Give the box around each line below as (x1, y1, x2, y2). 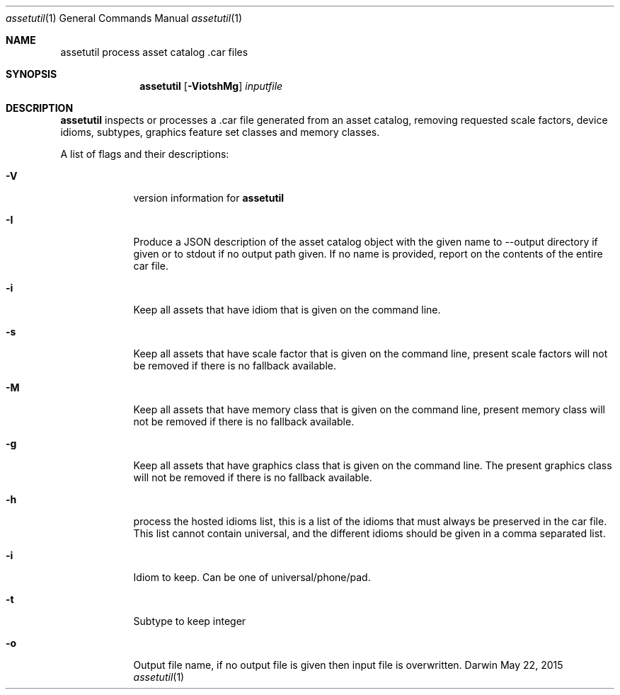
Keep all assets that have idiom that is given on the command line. (133, 304, 441, 316)
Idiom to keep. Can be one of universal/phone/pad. (133, 571, 371, 583)
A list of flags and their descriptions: (60, 148, 229, 160)
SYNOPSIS (6, 68, 57, 80)
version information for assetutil (133, 192, 285, 204)
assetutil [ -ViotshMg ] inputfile (139, 80, 283, 92)
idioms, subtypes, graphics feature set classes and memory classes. (60, 126, 380, 138)
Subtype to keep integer (133, 615, 246, 627)
